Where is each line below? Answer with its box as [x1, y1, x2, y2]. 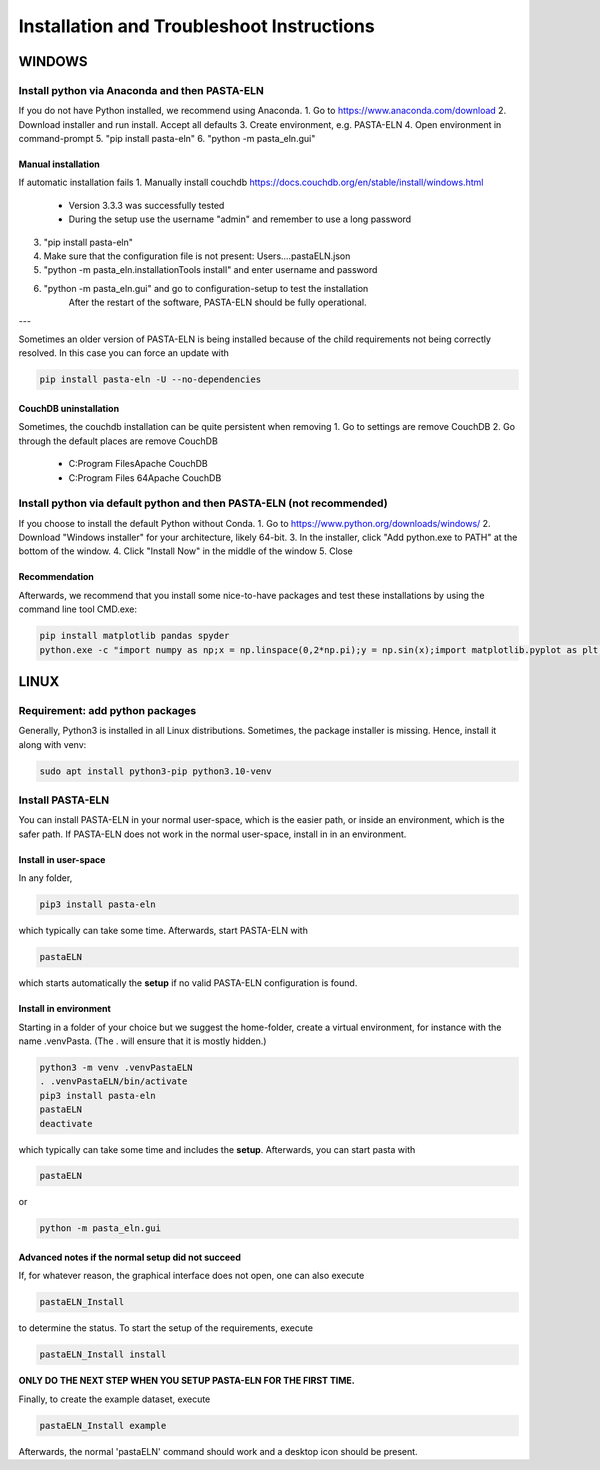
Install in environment [18, 1003, 112, 1015]
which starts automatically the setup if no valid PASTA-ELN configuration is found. [18, 977, 358, 989]
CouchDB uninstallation [18, 402, 120, 414]
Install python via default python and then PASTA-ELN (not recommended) [18, 496, 389, 510]
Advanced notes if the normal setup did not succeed [18, 1251, 242, 1264]
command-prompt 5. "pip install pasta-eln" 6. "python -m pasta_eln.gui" [18, 133, 316, 145]
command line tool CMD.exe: [18, 603, 138, 615]
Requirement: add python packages [18, 703, 197, 717]
